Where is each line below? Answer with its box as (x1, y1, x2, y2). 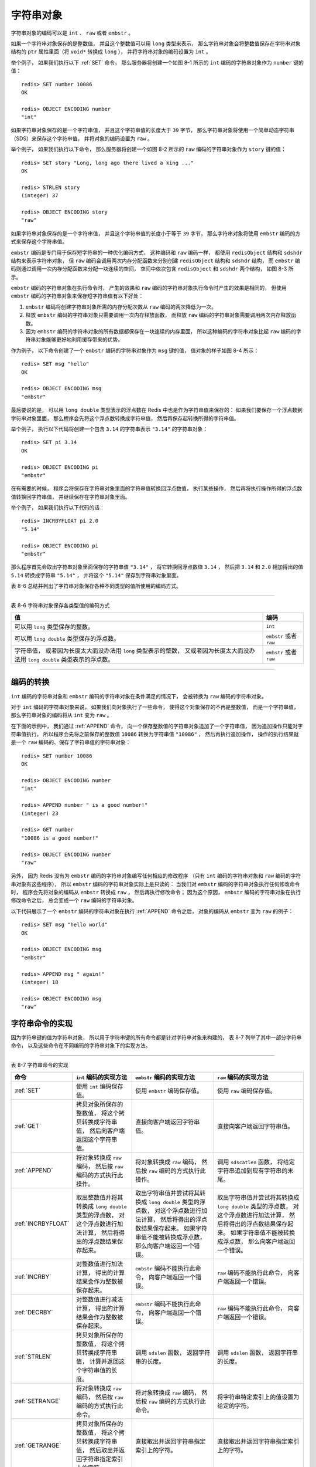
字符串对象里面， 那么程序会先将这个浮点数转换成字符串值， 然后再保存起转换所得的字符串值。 (11, 414, 239, 422)
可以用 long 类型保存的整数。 (14, 623, 94, 631)
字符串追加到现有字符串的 (217, 1167, 288, 1175)
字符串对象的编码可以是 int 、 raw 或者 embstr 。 (11, 29, 134, 36)
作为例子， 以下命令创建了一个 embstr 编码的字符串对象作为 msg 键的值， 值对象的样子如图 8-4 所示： (11, 347, 259, 354)
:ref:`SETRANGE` (14, 1397, 61, 1405)
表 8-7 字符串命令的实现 (11, 1061, 68, 1068)
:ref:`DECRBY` (14, 1309, 53, 1317)
